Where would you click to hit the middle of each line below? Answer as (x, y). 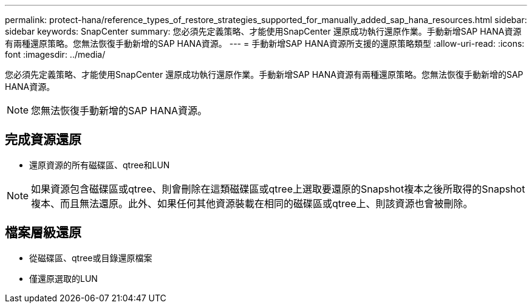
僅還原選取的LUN (63, 278)
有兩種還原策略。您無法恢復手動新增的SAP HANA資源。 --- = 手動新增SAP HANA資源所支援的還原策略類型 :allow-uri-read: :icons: (265, 43)
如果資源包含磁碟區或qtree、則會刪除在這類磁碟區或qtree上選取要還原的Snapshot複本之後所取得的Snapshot (278, 189)
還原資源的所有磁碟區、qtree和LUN (100, 165)
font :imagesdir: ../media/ (55, 54)
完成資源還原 (43, 140)
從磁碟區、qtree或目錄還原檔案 (91, 258)
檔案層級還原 (43, 233)
